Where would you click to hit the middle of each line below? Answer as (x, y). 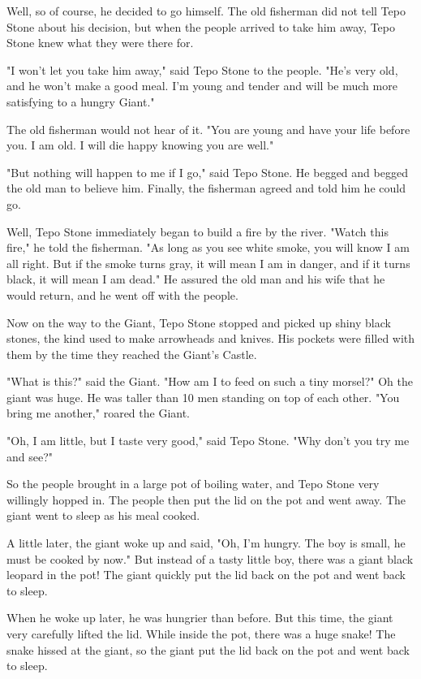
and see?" (30, 456)
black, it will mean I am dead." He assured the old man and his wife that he (196, 279)
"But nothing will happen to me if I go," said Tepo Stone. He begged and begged (207, 172)
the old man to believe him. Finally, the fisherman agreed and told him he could (206, 188)
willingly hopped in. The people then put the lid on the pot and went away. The (206, 499)
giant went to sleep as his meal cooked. (103, 515)
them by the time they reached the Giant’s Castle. (132, 354)
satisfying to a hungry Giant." (81, 101)
